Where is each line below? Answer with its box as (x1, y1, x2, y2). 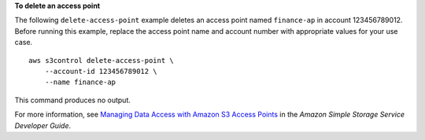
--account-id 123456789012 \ (44, 67, 157, 76)
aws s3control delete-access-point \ (28, 56, 175, 64)
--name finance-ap (44, 78, 116, 87)
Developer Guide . (14, 120, 71, 130)
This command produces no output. (14, 95, 131, 105)
